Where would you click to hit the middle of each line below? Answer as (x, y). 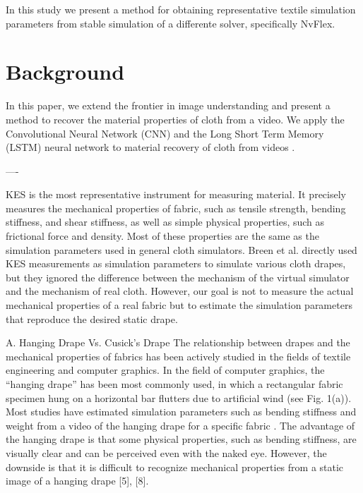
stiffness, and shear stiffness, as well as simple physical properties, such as (165, 222)
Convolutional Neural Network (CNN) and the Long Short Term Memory (165, 133)
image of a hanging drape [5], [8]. (77, 481)
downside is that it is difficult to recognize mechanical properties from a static (175, 467)
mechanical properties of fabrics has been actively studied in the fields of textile (178, 356)
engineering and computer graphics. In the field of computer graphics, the (165, 370)
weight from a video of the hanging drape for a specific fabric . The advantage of (180, 425)
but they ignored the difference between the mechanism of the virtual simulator (178, 277)
